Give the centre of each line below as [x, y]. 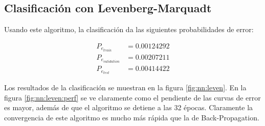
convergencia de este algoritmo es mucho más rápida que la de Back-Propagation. [132, 117]
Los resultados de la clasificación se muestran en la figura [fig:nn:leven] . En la [125, 87]
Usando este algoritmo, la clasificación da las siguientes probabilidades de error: [129, 29]
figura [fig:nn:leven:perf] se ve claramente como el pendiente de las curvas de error [132, 97]
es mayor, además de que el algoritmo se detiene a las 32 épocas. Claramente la [129, 107]
